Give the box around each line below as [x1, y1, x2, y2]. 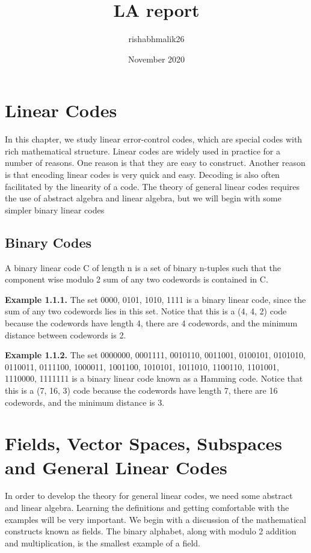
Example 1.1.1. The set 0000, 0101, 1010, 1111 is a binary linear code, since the [5, 293, 306, 305]
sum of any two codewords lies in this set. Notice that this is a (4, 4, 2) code [5, 305, 287, 317]
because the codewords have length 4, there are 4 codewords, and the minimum [5, 316, 298, 329]
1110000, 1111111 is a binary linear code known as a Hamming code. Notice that [5, 372, 303, 385]
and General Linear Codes [5, 454, 227, 479]
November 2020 [128, 52, 185, 65]
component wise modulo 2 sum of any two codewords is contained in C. [5, 273, 268, 286]
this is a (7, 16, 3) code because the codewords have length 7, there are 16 [5, 383, 278, 396]
